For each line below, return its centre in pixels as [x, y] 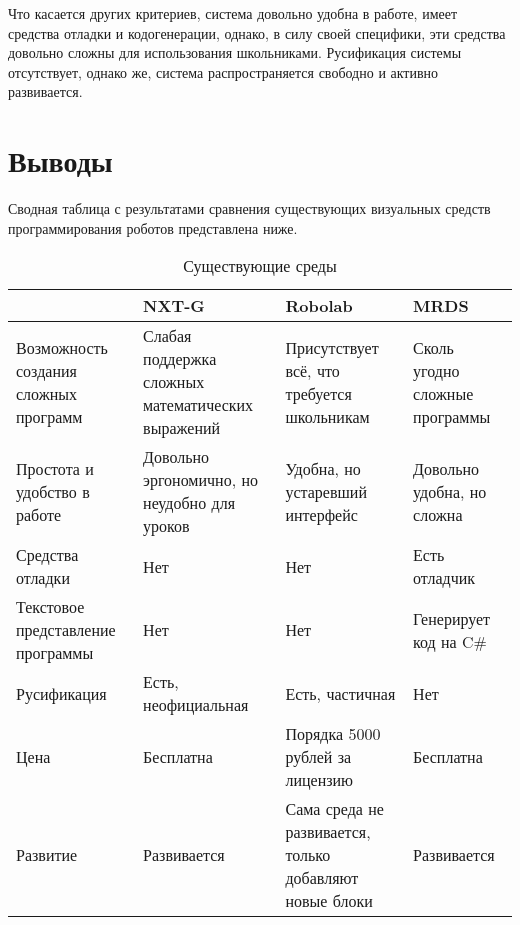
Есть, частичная [340, 693]
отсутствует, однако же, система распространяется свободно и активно [223, 71]
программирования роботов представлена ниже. [153, 227]
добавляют [322, 878]
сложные [443, 393]
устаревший [326, 491]
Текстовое [50, 607]
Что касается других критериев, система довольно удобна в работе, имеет [233, 13]
